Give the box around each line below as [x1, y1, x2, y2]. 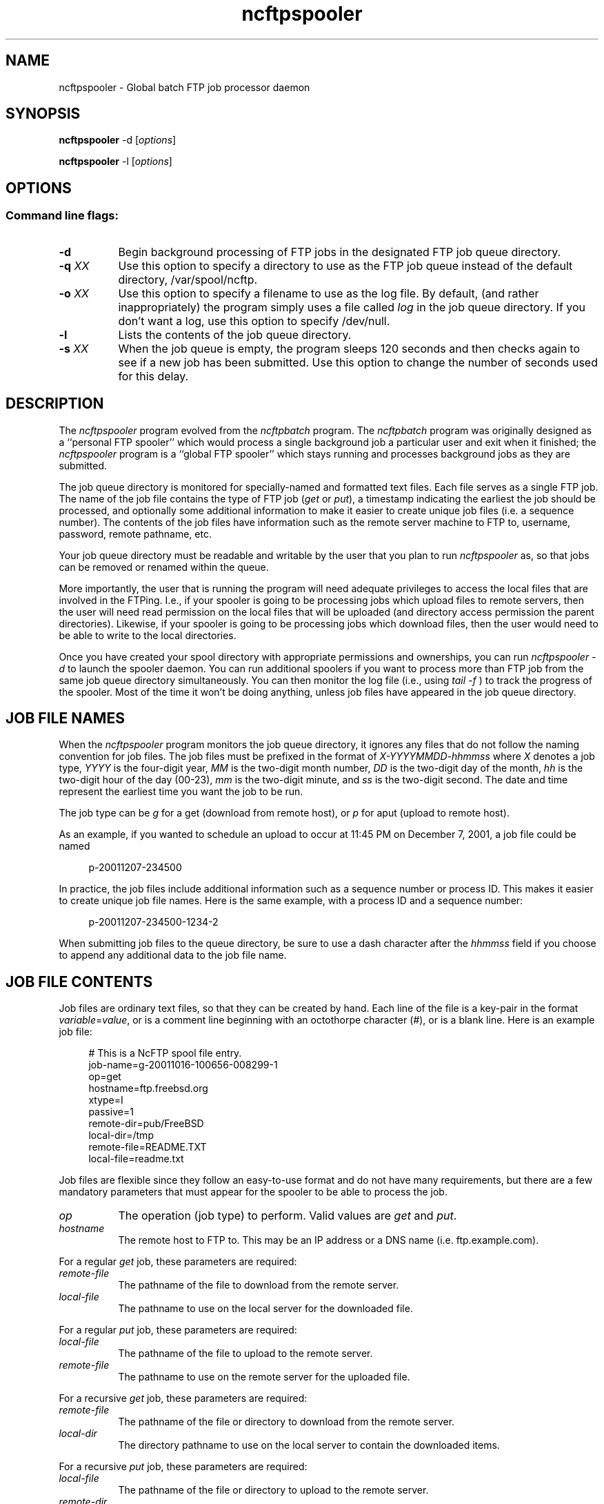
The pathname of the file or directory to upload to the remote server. [118, 1484, 429, 1496]
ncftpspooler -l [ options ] [59, 155, 172, 168]
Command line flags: [6, 208, 119, 223]
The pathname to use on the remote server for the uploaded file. [118, 1371, 410, 1383]
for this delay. [118, 369, 189, 383]
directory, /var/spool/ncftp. [118, 272, 258, 286]
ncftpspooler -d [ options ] [59, 134, 177, 146]
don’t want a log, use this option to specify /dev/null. [118, 313, 390, 328]
